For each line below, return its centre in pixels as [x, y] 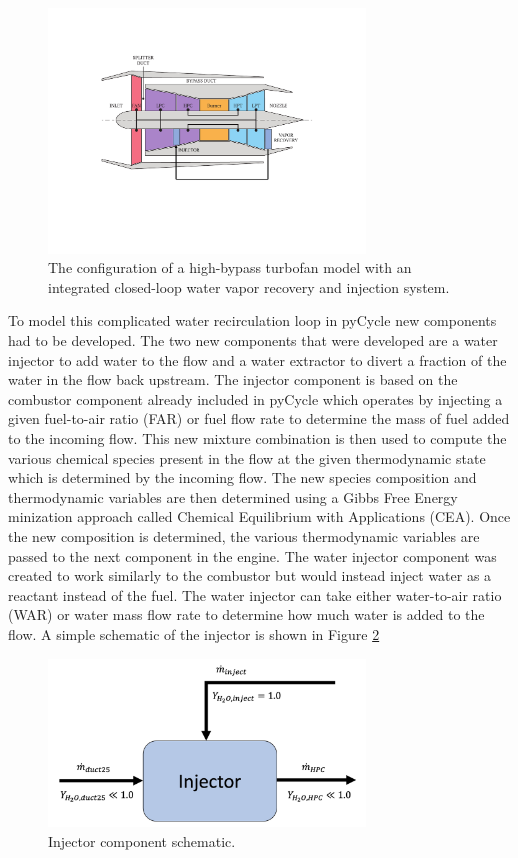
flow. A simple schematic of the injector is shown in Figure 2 [194, 633]
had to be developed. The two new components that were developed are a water [253, 340]
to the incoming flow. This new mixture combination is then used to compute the [257, 437]
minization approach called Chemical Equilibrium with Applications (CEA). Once [259, 516]
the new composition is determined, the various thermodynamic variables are [244, 535]
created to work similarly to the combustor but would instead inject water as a [250, 575]
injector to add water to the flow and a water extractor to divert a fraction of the [257, 359]
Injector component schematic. [142, 841]
